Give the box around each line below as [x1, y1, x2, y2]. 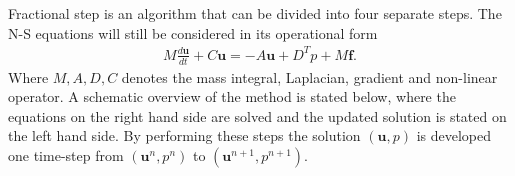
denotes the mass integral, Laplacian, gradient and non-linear [121, 66, 498, 87]
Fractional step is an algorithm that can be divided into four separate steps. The [8, 3, 502, 23]
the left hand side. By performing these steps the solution [8, 125, 361, 146]
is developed [416, 125, 491, 146]
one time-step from [8, 144, 124, 165]
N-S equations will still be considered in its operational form [8, 22, 378, 43]
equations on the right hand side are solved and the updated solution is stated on [8, 105, 507, 126]
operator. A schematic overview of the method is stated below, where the [8, 86, 456, 107]
